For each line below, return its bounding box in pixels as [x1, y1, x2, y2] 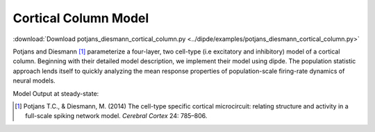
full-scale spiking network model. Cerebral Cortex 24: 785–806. [25, 112, 208, 120]
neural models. [12, 76, 56, 85]
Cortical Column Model [12, 10, 149, 26]
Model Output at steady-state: [12, 89, 99, 97]
